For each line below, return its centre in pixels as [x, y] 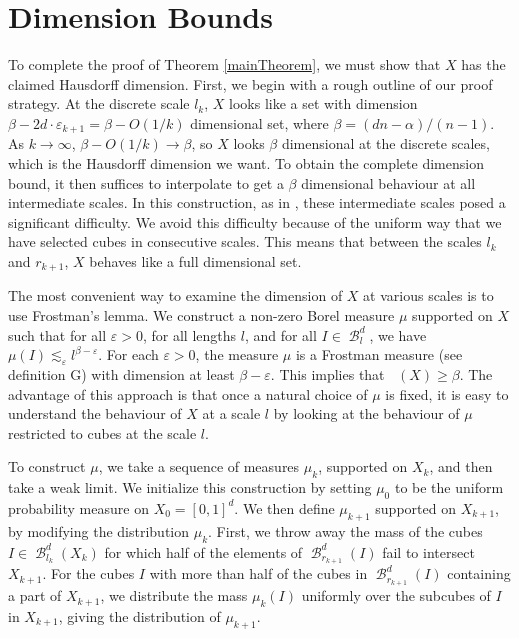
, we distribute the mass [174, 595]
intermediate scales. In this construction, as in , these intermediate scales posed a [257, 202]
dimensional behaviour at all [388, 182]
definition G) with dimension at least [121, 373]
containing [479, 573]
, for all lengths [189, 334]
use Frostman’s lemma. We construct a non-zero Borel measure [201, 314]
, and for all [280, 334]
